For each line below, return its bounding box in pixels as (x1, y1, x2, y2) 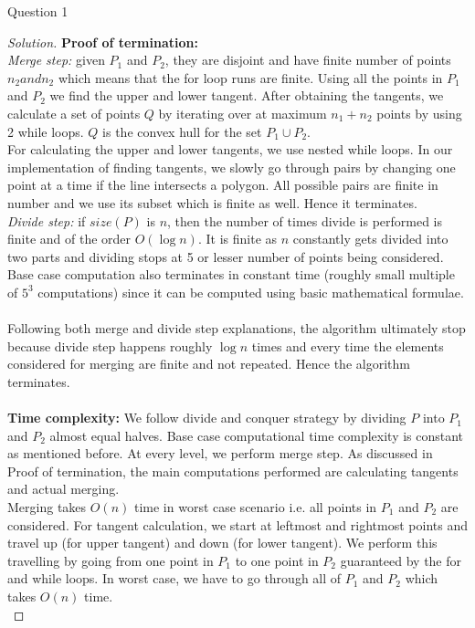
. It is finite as (197, 229, 278, 248)
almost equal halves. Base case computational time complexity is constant (49, 425, 464, 445)
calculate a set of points (7, 103, 141, 122)
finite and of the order (7, 229, 132, 248)
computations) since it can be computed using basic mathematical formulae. (37, 282, 464, 301)
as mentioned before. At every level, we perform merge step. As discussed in (7, 444, 433, 463)
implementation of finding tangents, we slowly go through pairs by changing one (7, 157, 456, 176)
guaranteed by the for (340, 550, 462, 570)
